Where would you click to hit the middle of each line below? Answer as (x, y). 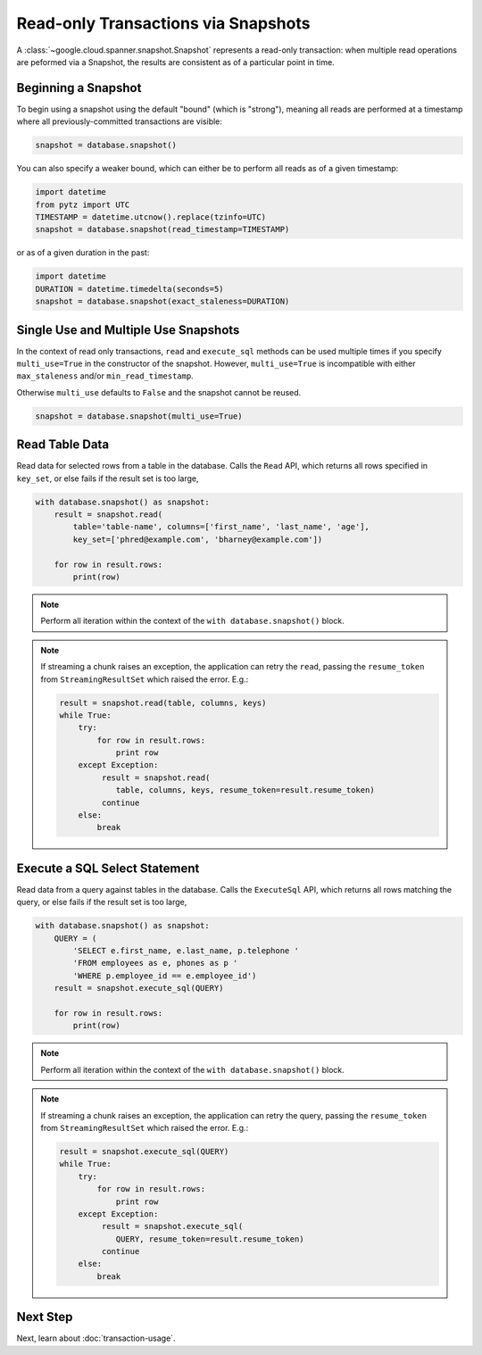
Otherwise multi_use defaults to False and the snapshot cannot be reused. (159, 392)
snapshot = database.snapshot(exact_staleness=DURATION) (162, 302)
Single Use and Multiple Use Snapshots (128, 330)
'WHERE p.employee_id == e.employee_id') (165, 976)
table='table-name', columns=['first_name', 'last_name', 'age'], (221, 527)
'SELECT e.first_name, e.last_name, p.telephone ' (186, 951)
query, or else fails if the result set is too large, (102, 902)
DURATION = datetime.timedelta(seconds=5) (129, 289)
